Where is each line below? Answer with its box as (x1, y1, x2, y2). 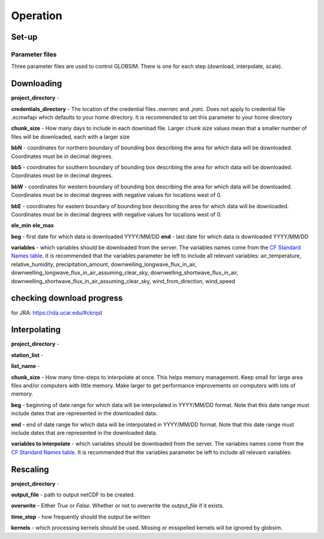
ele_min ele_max (11, 222, 54, 229)
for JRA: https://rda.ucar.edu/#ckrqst (11, 309, 103, 316)
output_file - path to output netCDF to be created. (11, 491, 135, 498)
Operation (11, 9, 62, 22)
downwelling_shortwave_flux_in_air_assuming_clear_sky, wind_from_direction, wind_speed (11, 277, 235, 285)
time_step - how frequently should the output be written (11, 513, 151, 520)
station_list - (11, 351, 44, 358)
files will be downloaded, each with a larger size (11, 133, 130, 140)
